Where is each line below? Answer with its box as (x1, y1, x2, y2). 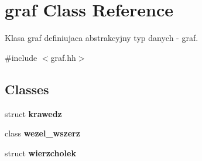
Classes (5, 80, 49, 98)
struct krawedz (5, 107, 62, 119)
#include (5, 51, 37, 63)
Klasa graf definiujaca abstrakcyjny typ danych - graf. (5, 32, 198, 44)
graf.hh (50, 51, 76, 63)
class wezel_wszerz (5, 127, 80, 139)
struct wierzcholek (5, 146, 76, 159)
